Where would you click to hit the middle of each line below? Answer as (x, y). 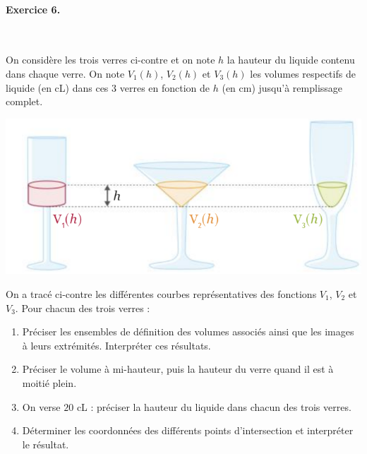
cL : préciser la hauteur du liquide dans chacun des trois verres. (214, 406)
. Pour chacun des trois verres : (83, 307)
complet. (24, 101)
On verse (41, 406)
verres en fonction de (165, 87)
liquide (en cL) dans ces (57, 87)
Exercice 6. (33, 9)
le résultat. (46, 444)
